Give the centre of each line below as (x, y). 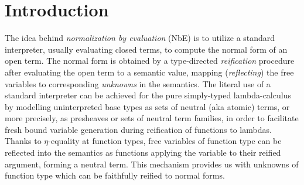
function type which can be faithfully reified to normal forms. (115, 175)
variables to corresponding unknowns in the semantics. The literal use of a (138, 83)
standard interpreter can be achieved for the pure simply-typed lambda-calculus (148, 95)
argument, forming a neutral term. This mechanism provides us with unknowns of (152, 164)
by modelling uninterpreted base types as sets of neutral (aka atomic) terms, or (147, 106)
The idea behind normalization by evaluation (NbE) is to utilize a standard (140, 38)
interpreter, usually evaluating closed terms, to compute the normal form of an (146, 49)
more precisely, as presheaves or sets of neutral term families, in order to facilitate (152, 118)
